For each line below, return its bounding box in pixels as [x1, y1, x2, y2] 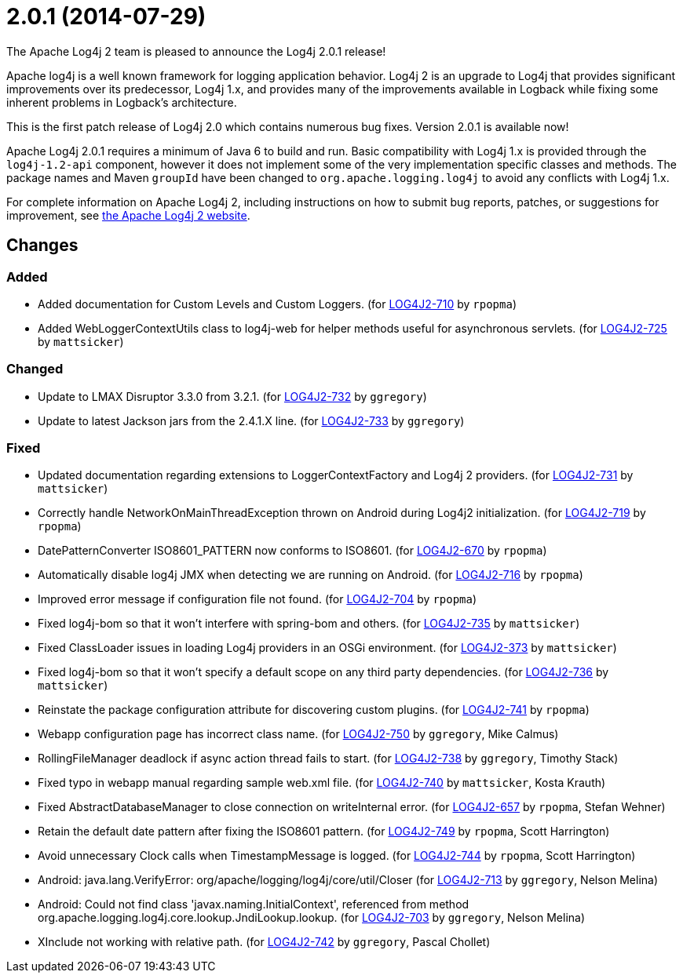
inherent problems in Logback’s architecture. [6, 95, 237, 109]
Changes [6, 235, 79, 256]
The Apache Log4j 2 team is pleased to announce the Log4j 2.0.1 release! [6, 44, 386, 58]
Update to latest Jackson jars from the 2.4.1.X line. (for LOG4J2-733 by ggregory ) [38, 413, 465, 428]
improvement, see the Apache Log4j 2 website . [6, 208, 250, 222]
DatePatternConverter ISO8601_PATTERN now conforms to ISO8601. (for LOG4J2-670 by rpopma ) [38, 544, 547, 558]
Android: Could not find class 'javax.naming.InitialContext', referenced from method [38, 897, 469, 912]
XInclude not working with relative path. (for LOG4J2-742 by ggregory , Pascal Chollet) [38, 935, 491, 949]
